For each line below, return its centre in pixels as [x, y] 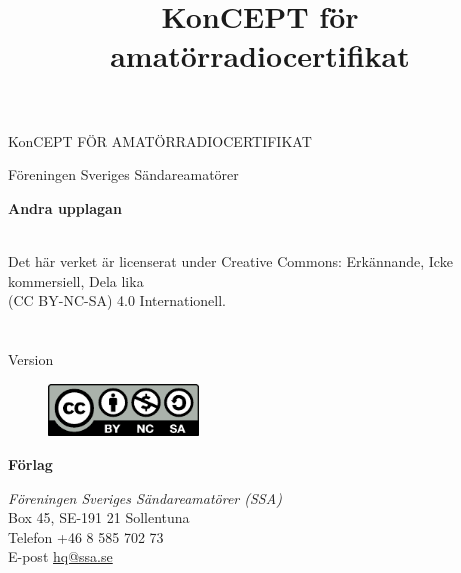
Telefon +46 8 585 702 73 [86, 536]
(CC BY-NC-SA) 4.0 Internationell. [117, 300]
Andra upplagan [65, 207]
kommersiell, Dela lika [76, 280]
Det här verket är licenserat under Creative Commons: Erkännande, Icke [230, 260]
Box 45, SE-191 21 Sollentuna [99, 517]
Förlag [30, 464]
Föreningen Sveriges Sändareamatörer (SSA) [145, 497]
